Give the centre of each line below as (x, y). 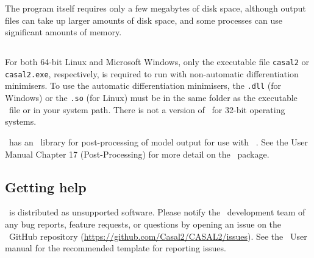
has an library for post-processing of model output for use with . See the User (158, 141)
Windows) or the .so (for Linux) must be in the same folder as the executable (151, 98)
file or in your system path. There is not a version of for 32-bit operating (147, 109)
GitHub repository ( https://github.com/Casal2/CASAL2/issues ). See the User (158, 236)
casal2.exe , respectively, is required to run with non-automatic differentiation (152, 73)
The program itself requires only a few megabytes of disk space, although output (155, 8)
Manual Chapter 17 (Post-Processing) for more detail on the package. (137, 154)
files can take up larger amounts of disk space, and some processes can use (144, 20)
